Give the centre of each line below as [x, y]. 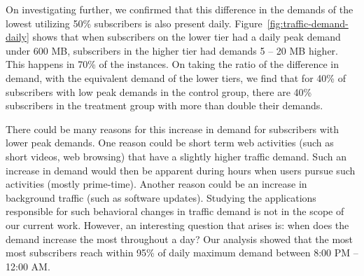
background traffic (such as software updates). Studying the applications [161, 197]
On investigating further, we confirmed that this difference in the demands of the [180, 9]
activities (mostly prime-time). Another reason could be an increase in [156, 184]
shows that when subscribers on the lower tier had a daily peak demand [187, 37]
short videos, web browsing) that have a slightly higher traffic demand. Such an [176, 156]
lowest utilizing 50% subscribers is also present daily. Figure [134, 23]
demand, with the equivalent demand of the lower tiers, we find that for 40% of [176, 77]
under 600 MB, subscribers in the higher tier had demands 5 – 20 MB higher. [172, 50]
